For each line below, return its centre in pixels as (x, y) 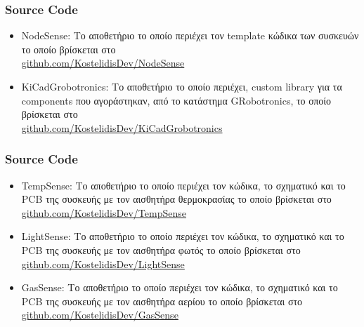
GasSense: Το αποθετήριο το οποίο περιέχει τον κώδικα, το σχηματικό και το (180, 287)
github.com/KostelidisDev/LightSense (103, 263)
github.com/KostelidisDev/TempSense (104, 212)
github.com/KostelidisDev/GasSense (100, 315)
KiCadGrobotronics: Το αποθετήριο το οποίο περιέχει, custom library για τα (182, 86)
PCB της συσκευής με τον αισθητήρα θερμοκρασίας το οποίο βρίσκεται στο (176, 199)
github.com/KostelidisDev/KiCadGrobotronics (122, 127)
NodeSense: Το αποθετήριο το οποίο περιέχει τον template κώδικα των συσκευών (190, 35)
